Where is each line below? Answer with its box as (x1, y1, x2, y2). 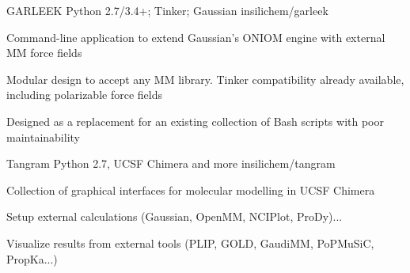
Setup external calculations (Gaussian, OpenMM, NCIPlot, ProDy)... (6, 208, 343, 225)
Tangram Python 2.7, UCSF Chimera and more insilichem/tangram (6, 155, 336, 172)
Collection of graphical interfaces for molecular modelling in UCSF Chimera (6, 181, 375, 198)
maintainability (6, 128, 80, 145)
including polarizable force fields (6, 86, 162, 103)
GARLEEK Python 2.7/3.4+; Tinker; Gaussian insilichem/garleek (6, 2, 328, 18)
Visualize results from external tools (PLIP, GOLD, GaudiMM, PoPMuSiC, (6, 234, 374, 251)
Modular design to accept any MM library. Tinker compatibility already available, (6, 70, 404, 87)
